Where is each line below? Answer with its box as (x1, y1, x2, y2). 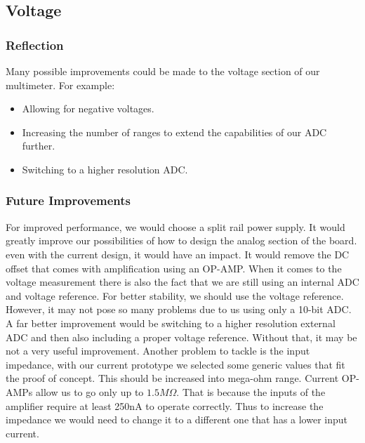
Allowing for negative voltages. (22, 101, 154, 116)
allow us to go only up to (36, 384, 144, 399)
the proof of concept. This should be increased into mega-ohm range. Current (6, 371, 339, 385)
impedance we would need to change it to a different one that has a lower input (6, 412, 348, 427)
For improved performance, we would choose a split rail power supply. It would (6, 219, 345, 234)
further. (22, 138, 55, 153)
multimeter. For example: (6, 77, 115, 92)
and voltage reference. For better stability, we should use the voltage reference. (6, 288, 344, 303)
